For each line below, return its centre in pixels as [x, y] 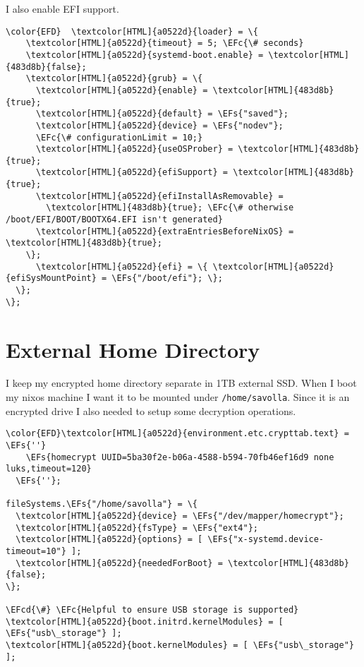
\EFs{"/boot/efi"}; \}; [167, 278]
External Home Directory [133, 349]
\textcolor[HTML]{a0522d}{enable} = [122, 90]
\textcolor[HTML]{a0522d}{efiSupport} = [132, 173]
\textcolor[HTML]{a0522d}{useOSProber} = [134, 149]
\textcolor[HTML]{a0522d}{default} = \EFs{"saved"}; [162, 114]
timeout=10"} [36, 551]
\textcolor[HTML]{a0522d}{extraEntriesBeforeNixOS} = [165, 231]
